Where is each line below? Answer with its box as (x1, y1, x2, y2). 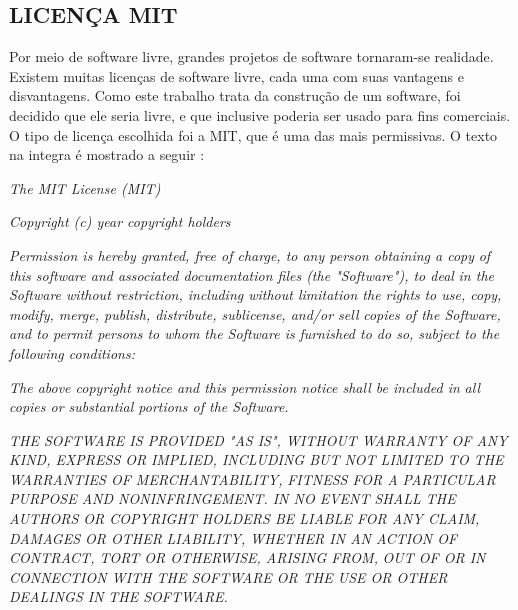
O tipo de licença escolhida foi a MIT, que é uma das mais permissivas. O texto (9, 124, 498, 145)
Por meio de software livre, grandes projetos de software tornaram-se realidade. (9, 46, 494, 67)
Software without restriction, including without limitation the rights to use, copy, (9, 284, 502, 305)
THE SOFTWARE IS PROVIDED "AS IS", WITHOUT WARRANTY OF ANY (9, 429, 508, 450)
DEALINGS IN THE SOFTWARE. (9, 586, 228, 607)
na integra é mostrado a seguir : (9, 144, 205, 165)
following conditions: (9, 342, 135, 363)
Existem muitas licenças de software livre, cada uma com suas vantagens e (9, 65, 464, 86)
